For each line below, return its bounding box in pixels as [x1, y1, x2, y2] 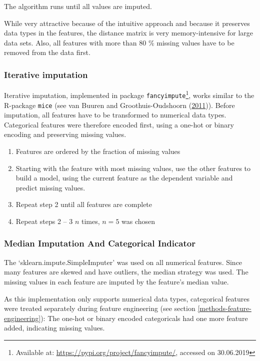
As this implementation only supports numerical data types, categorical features [4, 293, 250, 303]
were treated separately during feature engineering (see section [4, 303, 195, 313]
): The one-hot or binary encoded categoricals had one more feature [40, 312, 248, 323]
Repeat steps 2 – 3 [15, 215, 73, 226]
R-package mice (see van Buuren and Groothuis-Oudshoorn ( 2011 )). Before [4, 99, 235, 110]
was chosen [121, 215, 155, 226]
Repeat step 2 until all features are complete [15, 199, 152, 209]
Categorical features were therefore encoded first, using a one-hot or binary [4, 119, 234, 129]
